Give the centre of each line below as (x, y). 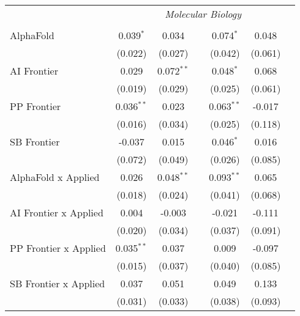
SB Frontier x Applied (58, 283)
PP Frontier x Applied (58, 248)
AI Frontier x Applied (57, 212)
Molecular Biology (203, 14)
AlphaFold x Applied (55, 177)
